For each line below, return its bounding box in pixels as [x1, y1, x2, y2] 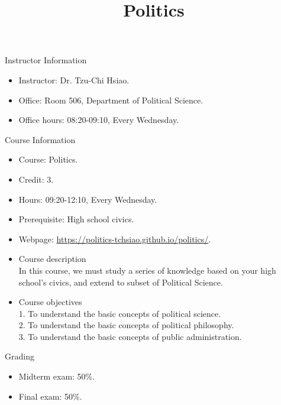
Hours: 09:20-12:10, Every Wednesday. [18, 193, 157, 205]
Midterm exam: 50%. [18, 370, 95, 383]
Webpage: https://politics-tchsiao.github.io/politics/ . [18, 232, 211, 245]
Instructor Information [5, 54, 87, 66]
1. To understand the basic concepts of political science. [18, 307, 221, 319]
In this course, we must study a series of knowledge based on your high [18, 264, 276, 276]
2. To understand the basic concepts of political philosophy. [18, 319, 234, 331]
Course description [18, 252, 86, 265]
